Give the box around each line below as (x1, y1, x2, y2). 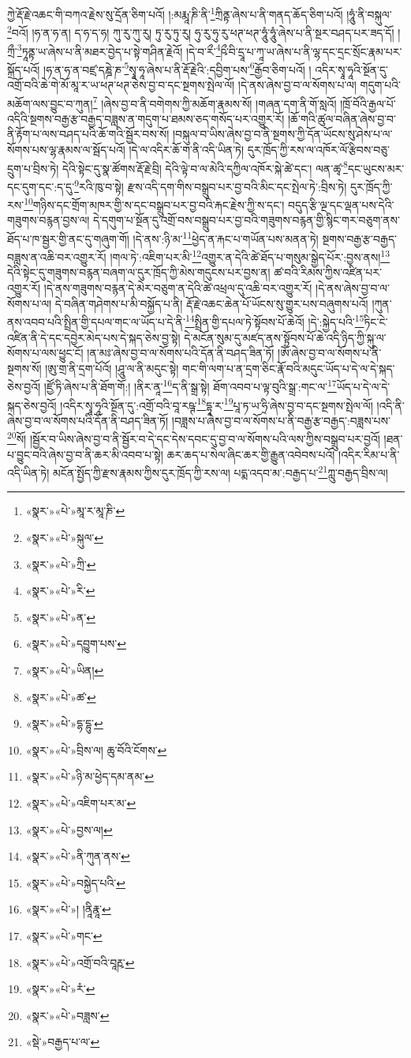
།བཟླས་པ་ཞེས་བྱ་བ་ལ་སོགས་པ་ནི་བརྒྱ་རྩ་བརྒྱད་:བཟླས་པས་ (171, 412, 390, 428)
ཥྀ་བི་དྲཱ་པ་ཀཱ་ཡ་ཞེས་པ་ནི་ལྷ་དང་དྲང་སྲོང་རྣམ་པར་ (220, 43, 402, 59)
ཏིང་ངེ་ (364, 313, 388, 329)
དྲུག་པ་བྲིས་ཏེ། (7, 160, 59, 176)
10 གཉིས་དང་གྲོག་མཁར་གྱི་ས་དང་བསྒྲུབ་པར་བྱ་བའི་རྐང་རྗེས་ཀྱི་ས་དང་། (24, 194, 285, 213)
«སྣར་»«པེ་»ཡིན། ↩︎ (25, 662, 104, 679)
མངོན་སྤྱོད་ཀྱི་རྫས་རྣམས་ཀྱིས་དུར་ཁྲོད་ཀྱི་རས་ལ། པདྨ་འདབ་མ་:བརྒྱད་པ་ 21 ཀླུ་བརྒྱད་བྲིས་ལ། (53, 462, 388, 480)
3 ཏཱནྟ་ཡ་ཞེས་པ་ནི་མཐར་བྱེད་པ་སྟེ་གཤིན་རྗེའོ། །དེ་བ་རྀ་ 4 (17, 40, 221, 59)
